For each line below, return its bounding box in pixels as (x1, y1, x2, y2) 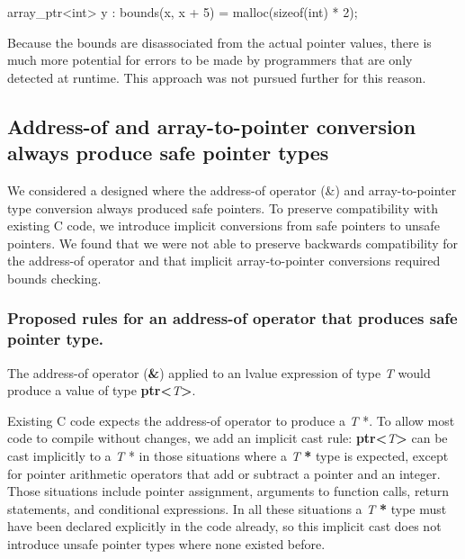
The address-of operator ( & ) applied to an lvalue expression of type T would (7, 363, 431, 382)
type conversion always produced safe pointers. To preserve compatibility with (7, 198, 438, 217)
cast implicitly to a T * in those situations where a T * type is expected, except (7, 446, 449, 465)
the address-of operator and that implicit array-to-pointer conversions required (7, 251, 441, 270)
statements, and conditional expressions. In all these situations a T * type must (7, 499, 447, 518)
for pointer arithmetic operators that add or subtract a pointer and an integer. (7, 464, 441, 482)
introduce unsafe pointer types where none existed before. (7, 535, 326, 554)
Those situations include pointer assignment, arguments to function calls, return (7, 482, 450, 500)
